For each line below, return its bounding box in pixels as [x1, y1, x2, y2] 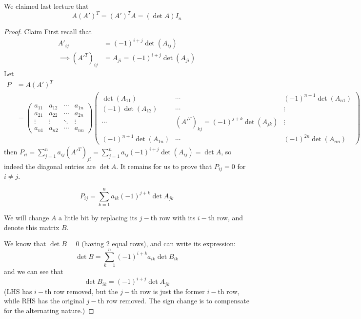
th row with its [150, 213, 196, 223]
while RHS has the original [4, 296, 84, 306]
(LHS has [4, 286, 32, 296]
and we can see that [4, 266, 63, 276]
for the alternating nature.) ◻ [4, 305, 94, 315]
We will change [4, 213, 49, 223]
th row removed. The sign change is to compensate [98, 296, 249, 306]
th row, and [208, 213, 243, 223]
